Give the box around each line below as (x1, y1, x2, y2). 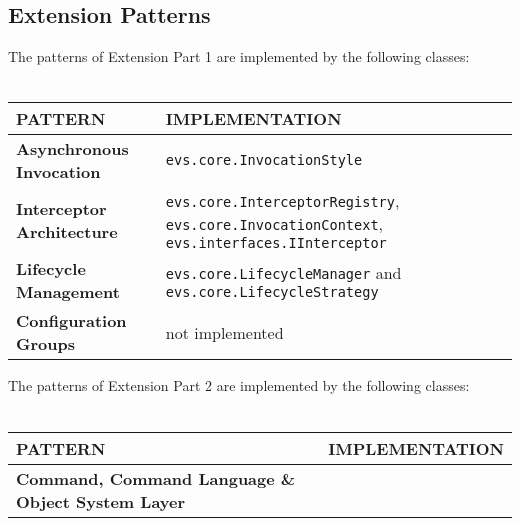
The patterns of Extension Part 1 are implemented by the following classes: (8, 46, 470, 67)
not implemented (165, 320, 284, 344)
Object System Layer (16, 489, 186, 513)
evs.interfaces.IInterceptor (165, 235, 387, 252)
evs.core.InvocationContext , (165, 212, 384, 236)
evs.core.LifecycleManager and (165, 260, 402, 284)
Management (16, 280, 120, 304)
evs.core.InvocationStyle (165, 152, 363, 169)
